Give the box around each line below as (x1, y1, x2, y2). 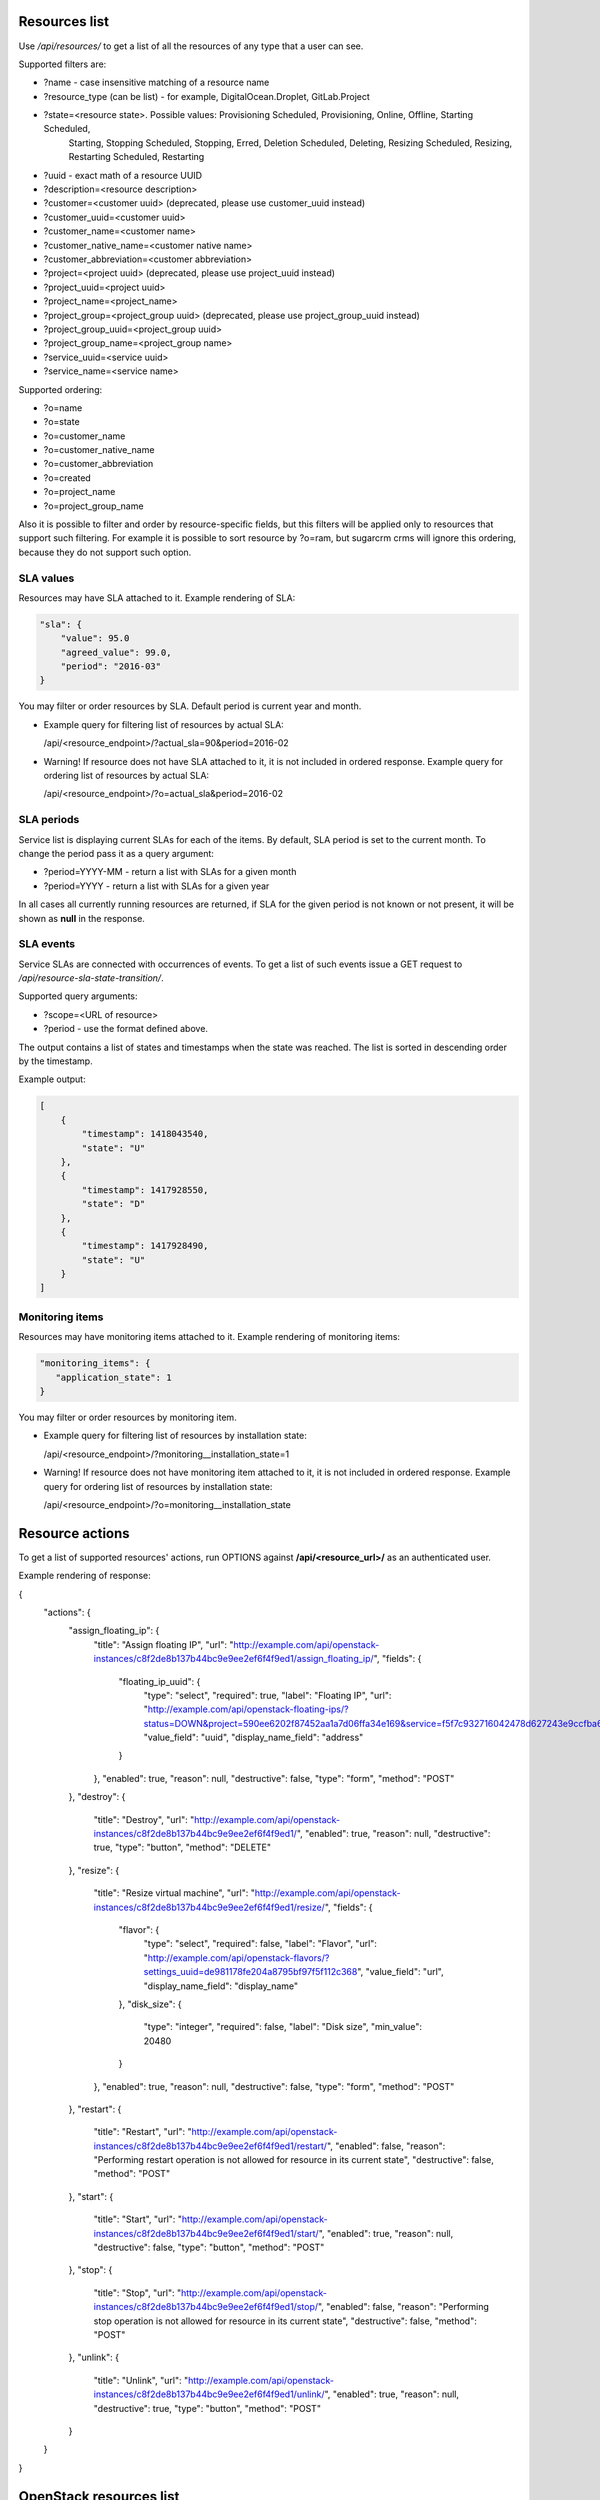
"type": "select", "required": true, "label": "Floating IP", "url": (143, 1689, 392, 1701)
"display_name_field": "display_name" (143, 1980, 299, 1992)
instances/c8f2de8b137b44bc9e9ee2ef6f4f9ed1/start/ (93, 2227, 319, 2239)
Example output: (18, 1073, 86, 1085)
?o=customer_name (43, 430, 126, 442)
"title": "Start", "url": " (93, 2213, 183, 2225)
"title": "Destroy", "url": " (93, 1813, 195, 1825)
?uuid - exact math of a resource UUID (43, 169, 203, 181)
